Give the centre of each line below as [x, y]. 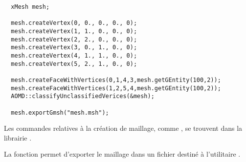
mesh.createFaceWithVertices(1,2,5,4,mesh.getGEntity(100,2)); [116, 88]
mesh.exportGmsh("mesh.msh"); [60, 112]
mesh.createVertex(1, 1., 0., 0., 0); [74, 31]
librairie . [18, 137]
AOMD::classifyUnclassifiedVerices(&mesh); [83, 96]
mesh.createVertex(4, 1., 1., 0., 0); [74, 55]
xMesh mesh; [30, 7]
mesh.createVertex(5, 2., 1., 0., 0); [74, 64]
